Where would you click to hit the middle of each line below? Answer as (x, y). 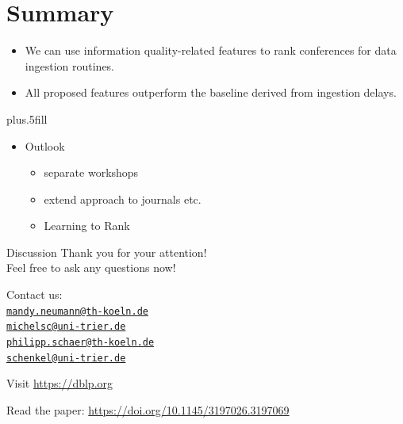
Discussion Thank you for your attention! (107, 252)
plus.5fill (27, 118)
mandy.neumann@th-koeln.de (77, 311)
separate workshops (91, 172)
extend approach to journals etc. (123, 199)
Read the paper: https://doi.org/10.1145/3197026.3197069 (148, 409)
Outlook (45, 145)
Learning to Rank (87, 225)
